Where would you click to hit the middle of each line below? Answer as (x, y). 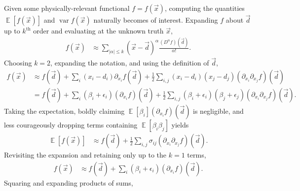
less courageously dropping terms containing (71, 125)
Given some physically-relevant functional (67, 8)
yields (180, 125)
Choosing (18, 63)
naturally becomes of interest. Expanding (156, 20)
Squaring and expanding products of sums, (69, 182)
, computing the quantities (205, 8)
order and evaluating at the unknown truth (98, 31)
